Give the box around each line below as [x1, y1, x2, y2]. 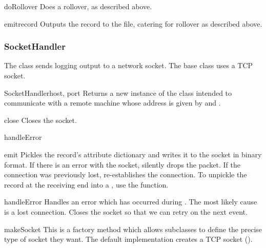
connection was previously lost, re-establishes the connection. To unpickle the [4, 169, 247, 180]
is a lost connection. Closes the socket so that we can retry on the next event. [4, 206, 248, 217]
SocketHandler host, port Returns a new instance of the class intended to [4, 87, 232, 98]
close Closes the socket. [4, 114, 77, 125]
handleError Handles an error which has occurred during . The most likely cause [4, 196, 257, 207]
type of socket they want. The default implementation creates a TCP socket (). [4, 234, 253, 244]
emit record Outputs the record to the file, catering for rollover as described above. [4, 18, 262, 29]
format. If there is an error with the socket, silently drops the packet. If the [4, 159, 240, 170]
